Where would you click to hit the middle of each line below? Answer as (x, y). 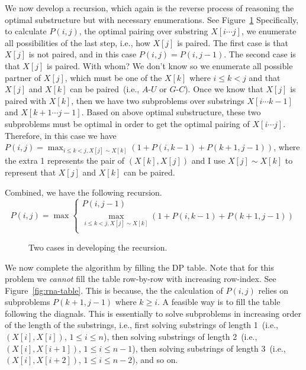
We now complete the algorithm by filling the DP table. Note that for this (139, 267)
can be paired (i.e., (105, 89)
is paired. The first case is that (233, 42)
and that (265, 77)
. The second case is (260, 54)
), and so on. (155, 360)
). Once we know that (224, 89)
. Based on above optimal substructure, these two (171, 112)
